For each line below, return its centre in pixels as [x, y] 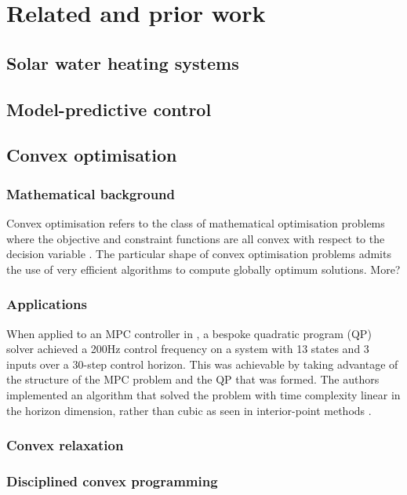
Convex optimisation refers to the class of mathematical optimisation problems [196, 222]
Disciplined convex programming [112, 480]
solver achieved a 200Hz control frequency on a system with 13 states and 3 [188, 349]
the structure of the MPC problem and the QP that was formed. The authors [193, 379]
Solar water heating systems [123, 62]
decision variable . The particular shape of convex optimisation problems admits [199, 254]
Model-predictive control [109, 109]
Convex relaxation [65, 445]
